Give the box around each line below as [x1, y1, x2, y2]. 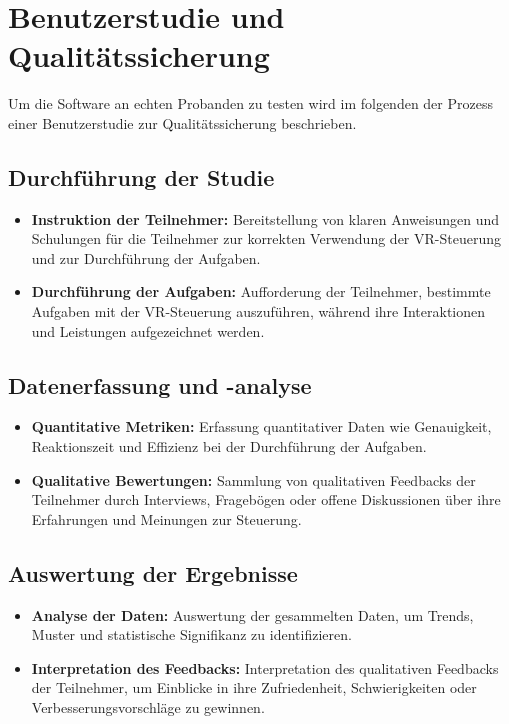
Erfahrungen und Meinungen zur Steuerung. [31, 508, 302, 529]
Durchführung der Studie [8, 161, 275, 192]
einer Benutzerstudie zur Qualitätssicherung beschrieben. [8, 112, 357, 133]
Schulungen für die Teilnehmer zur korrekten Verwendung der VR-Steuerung [31, 228, 501, 249]
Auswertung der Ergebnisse [8, 557, 298, 588]
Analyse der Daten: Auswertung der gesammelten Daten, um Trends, [31, 604, 474, 625]
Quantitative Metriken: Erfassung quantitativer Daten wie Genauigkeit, [31, 416, 492, 437]
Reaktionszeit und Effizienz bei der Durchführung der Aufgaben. [31, 436, 427, 457]
